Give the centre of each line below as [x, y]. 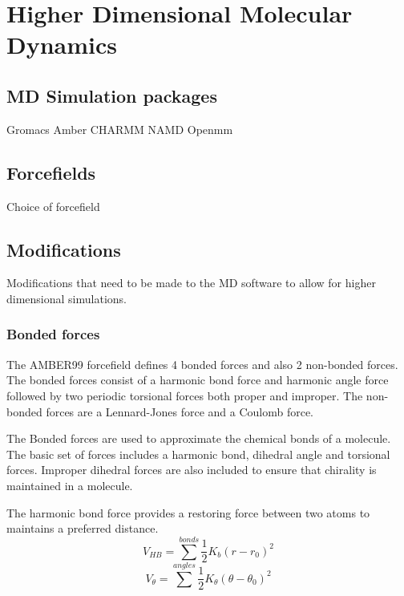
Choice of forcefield [53, 206]
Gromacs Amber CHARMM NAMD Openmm [120, 129]
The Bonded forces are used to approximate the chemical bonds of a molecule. [199, 438]
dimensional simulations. [67, 298]
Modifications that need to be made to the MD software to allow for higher [191, 283]
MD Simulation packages [112, 95]
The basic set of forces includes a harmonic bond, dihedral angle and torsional [198, 454]
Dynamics [62, 45]
